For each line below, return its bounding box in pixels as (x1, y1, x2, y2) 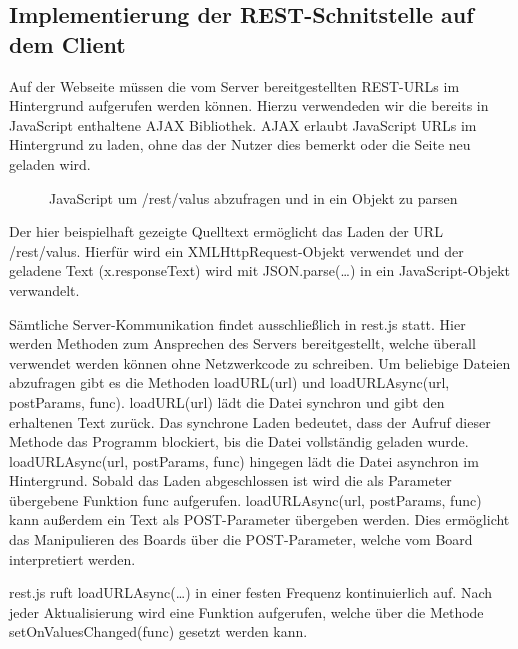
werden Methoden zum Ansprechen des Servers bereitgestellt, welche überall (9, 333, 476, 354)
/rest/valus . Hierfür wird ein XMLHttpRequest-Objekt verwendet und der (9, 240, 464, 261)
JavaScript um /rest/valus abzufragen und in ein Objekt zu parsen (49, 187, 458, 208)
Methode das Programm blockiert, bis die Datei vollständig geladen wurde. (9, 431, 469, 452)
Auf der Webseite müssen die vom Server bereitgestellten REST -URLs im (9, 75, 460, 96)
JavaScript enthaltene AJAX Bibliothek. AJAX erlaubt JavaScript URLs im (9, 114, 477, 135)
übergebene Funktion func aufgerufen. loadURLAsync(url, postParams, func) (9, 489, 482, 510)
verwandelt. (9, 279, 80, 300)
